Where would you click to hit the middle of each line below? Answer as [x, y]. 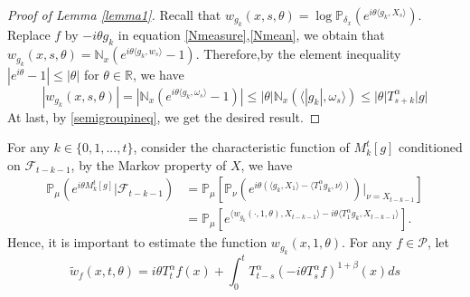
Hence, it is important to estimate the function [137, 242]
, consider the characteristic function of [241, 147]
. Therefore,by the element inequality [298, 54]
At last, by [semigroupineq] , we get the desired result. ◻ [164, 116]
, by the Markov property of [149, 164]
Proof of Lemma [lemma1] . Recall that [114, 14]
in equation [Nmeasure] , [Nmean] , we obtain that [251, 35]
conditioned [431, 147]
